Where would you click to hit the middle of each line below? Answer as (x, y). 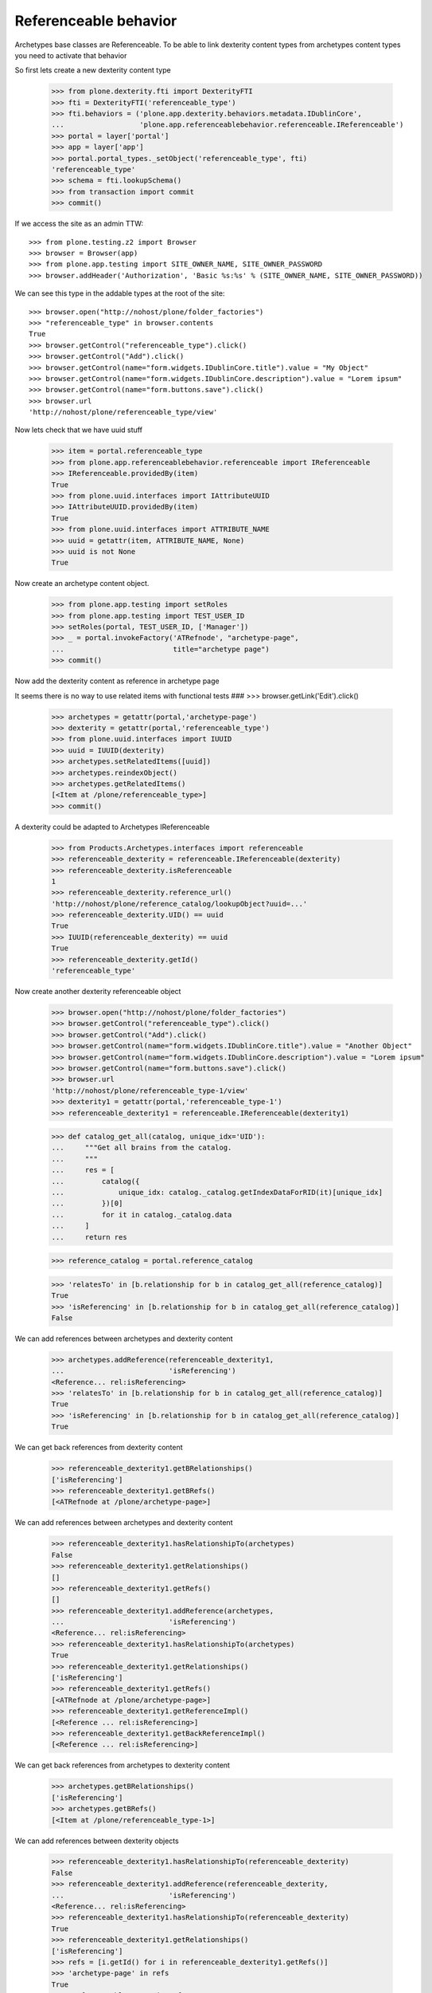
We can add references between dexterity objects (97, 1841)
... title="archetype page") (160, 649)
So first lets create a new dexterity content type (93, 70)
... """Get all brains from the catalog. (142, 1148)
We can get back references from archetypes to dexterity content (123, 1765)
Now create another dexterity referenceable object (98, 991)
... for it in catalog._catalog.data (142, 1215)
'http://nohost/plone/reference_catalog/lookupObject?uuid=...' (179, 904)
